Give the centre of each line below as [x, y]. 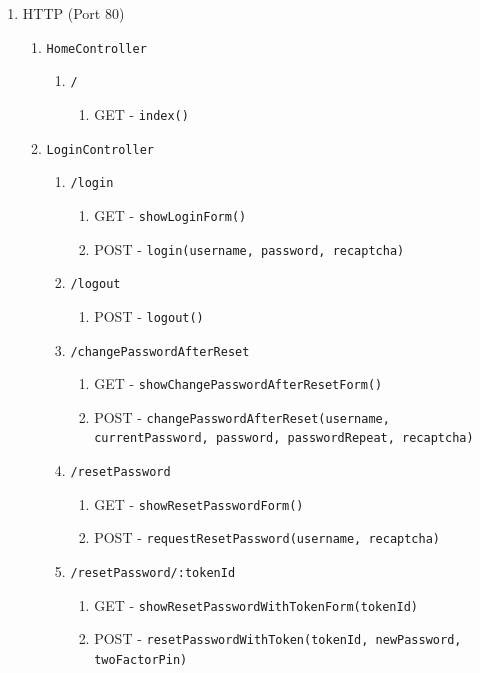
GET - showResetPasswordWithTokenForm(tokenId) [256, 604]
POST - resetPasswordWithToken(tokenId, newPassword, [278, 638]
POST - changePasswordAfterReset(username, [242, 416]
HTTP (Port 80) [73, 13]
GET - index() [141, 113]
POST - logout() [149, 315]
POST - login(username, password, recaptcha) [249, 248]
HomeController [96, 48]
